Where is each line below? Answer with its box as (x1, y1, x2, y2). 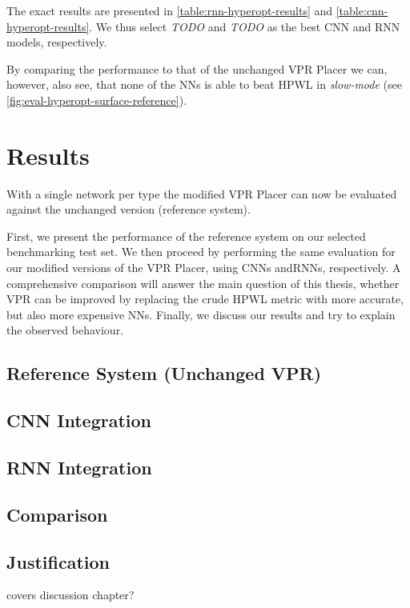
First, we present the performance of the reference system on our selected (6, 227, 366, 244)
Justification (6, 549, 110, 574)
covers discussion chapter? (6, 586, 135, 603)
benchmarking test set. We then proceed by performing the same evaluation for (6, 243, 396, 260)
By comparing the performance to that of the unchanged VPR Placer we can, (6, 60, 388, 77)
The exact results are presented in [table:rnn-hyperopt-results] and (6, 2, 333, 18)
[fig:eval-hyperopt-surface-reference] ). (6, 91, 187, 108)
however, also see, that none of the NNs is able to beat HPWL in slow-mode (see (6, 76, 402, 93)
